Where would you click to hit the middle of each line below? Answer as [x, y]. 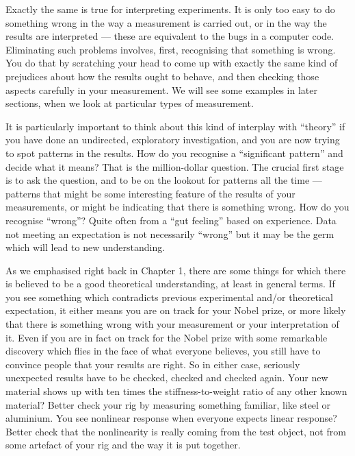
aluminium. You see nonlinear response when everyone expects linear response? [171, 418]
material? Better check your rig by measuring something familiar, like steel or [168, 404]
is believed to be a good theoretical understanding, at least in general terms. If [170, 284]
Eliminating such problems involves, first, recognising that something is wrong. [171, 49]
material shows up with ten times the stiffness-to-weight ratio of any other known [176, 391]
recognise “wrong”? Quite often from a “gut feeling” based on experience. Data [171, 220]
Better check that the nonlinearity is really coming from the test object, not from [176, 431]
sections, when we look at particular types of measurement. [130, 103]
